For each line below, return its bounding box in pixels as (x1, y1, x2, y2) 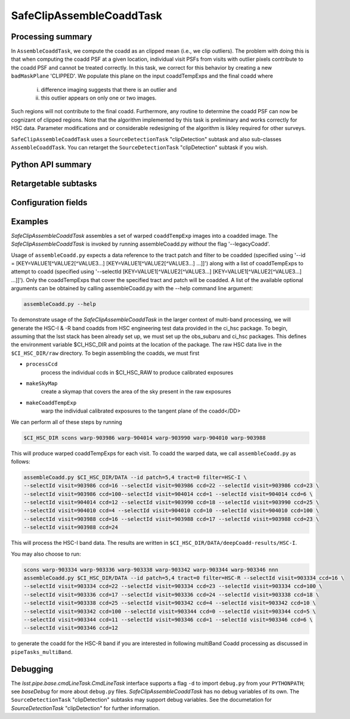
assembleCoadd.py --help (23, 301, 97, 308)
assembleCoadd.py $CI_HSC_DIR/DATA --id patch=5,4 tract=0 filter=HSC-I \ (23, 474, 247, 481)
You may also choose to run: (11, 550, 81, 557)
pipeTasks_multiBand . (11, 648, 73, 655)
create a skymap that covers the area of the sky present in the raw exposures (41, 388, 232, 395)
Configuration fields (11, 197, 88, 207)
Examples (11, 216, 49, 227)
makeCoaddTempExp (26, 399, 77, 406)
